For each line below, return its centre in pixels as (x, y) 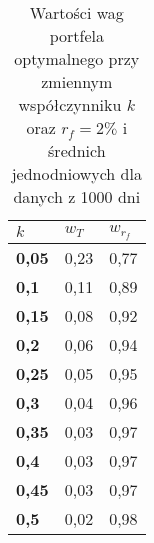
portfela (76, 35)
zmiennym (77, 81)
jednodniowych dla (76, 173)
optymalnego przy (77, 58)
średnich (77, 150)
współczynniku (70, 104)
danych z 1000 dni (77, 196)
